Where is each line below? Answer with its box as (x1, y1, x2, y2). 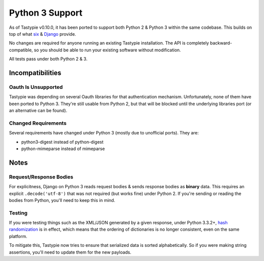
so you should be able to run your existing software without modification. (34, 47, 181, 53)
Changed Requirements (9, 120, 67, 127)
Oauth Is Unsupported (9, 84, 63, 90)
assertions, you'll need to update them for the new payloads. (9, 249, 132, 255)
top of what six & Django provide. (9, 31, 76, 37)
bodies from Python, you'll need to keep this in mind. (9, 197, 115, 203)
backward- (210, 40, 232, 46)
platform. (9, 233, 28, 239)
